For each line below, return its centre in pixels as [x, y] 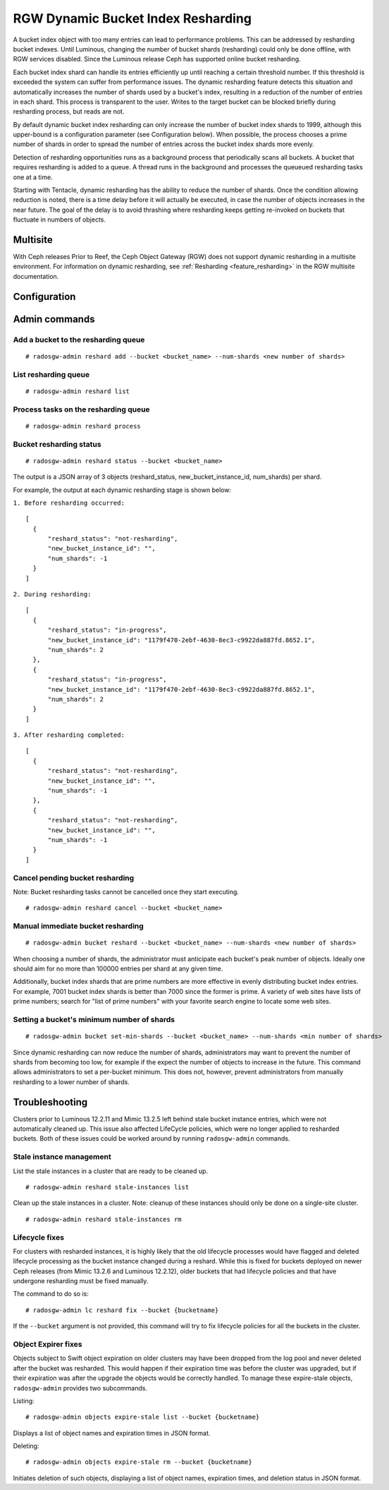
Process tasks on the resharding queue [82, 409]
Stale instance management [62, 1157]
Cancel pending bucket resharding [74, 877]
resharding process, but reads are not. [69, 112]
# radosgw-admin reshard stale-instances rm [104, 1219]
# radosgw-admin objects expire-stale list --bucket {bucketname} [143, 1417]
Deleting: [26, 1446]
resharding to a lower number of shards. [72, 1082]
